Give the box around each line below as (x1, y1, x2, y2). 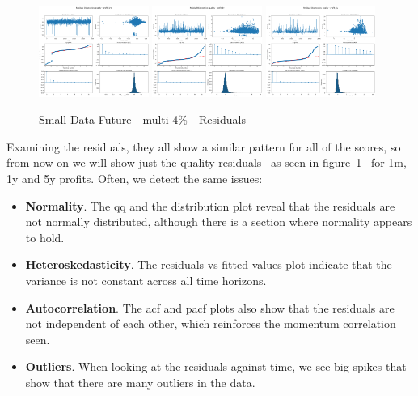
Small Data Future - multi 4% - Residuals (39, 111, 246, 128)
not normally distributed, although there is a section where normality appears (25, 213, 412, 230)
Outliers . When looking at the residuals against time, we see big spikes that (25, 358, 407, 375)
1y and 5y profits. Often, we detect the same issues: (6, 170, 263, 187)
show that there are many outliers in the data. (25, 374, 255, 390)
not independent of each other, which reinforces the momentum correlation (25, 315, 396, 332)
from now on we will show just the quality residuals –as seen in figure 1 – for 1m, (6, 154, 407, 171)
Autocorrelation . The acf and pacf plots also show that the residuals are (25, 299, 395, 316)
